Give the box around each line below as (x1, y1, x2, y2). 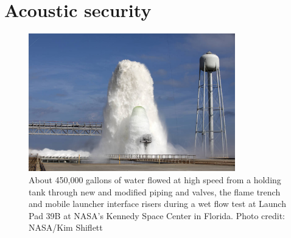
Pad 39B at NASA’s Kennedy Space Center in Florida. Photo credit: (29, 209, 285, 222)
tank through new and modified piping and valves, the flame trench (29, 185, 281, 198)
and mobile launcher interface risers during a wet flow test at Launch (29, 197, 286, 210)
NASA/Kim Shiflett (29, 221, 103, 234)
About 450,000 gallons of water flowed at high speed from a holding (29, 173, 281, 186)
